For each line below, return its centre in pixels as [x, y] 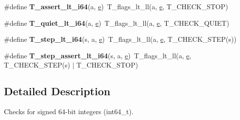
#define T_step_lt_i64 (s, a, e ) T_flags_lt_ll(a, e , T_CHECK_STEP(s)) [120, 39]
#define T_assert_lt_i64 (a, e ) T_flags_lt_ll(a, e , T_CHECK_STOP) [116, 6]
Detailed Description [57, 91]
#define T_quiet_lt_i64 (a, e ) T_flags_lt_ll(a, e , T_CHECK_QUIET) [117, 23]
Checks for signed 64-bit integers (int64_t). [69, 111]
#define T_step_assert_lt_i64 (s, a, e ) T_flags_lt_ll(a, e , [98, 55]
